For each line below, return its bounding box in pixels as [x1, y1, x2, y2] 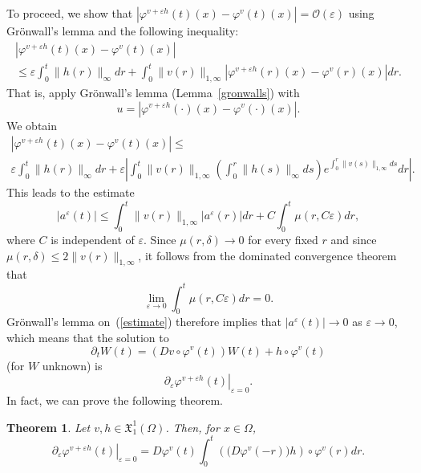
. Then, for [165, 418, 220, 435]
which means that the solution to [6, 328, 169, 345]
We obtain [6, 116, 58, 133]
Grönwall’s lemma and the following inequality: [6, 22, 239, 39]
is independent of [51, 231, 135, 248]
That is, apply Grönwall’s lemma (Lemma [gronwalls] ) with [6, 84, 300, 100]
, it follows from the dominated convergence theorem [138, 247, 397, 263]
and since [330, 231, 377, 248]
